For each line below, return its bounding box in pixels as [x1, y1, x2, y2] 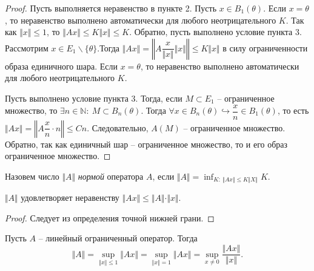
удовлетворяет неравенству [21, 191, 119, 204]
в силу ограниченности [222, 41, 308, 54]
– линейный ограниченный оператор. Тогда [38, 232, 198, 244]
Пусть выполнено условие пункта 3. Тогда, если [5, 91, 182, 104]
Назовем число [5, 169, 59, 182]
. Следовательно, [87, 121, 149, 134]
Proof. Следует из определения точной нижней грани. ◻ [5, 211, 215, 224]
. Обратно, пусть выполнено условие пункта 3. [129, 25, 302, 38]
